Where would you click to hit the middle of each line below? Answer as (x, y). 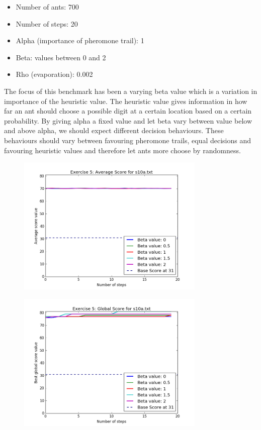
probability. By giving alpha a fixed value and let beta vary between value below (128, 120)
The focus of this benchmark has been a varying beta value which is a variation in (131, 91)
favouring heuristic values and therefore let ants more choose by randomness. (122, 150)
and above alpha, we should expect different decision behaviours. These (114, 130)
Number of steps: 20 (47, 23)
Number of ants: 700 (47, 7)
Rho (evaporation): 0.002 (54, 74)
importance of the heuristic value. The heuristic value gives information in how (126, 101)
